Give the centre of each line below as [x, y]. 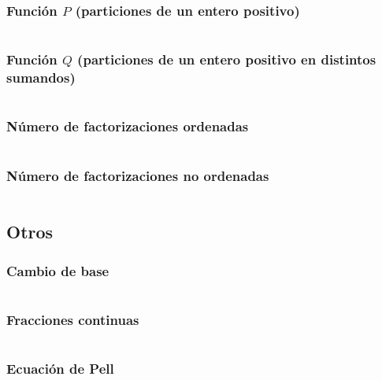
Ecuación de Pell [60, 368]
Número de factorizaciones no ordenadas [138, 175]
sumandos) [41, 77]
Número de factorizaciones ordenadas [128, 126]
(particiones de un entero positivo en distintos [227, 59]
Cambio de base [58, 270]
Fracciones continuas [73, 319]
